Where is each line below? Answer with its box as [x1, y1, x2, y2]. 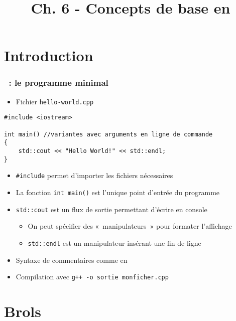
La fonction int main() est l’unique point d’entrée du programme [16, 187, 220, 198]
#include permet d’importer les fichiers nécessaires [16, 170, 173, 181]
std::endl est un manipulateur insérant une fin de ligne [28, 237, 201, 248]
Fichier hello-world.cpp [16, 96, 94, 106]
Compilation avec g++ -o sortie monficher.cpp [16, 271, 169, 282]
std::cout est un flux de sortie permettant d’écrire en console [16, 204, 207, 214]
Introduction [4, 45, 93, 66]
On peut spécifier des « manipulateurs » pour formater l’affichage [28, 221, 232, 231]
